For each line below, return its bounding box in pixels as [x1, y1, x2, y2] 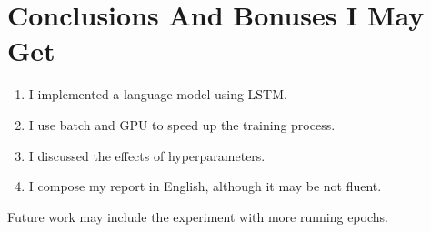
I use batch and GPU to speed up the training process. [28, 115, 336, 134]
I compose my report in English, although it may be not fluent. [28, 177, 382, 196]
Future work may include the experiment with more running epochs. [7, 207, 388, 226]
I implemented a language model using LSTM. [28, 85, 287, 104]
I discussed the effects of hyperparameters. [28, 146, 266, 165]
